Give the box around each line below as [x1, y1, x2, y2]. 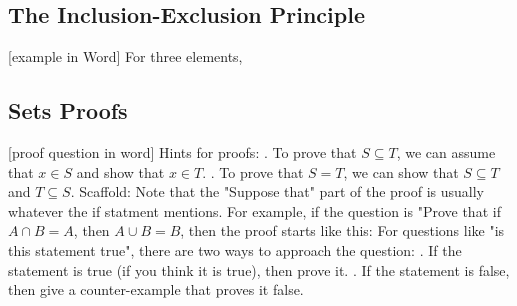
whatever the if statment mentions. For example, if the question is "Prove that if [8, 200, 501, 221]
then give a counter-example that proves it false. [8, 279, 304, 300]
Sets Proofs [8, 95, 128, 126]
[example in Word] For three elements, [8, 46, 243, 67]
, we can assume [396, 142, 496, 162]
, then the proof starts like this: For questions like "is [180, 220, 505, 241]
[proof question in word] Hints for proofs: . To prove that [8, 142, 357, 162]
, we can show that [343, 161, 459, 182]
